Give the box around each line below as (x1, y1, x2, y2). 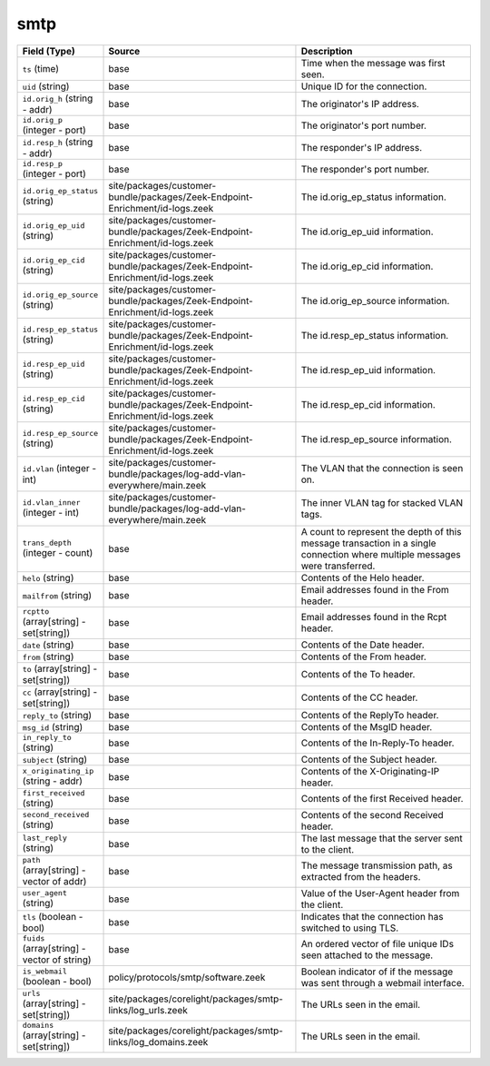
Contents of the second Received (300, 808, 444, 821)
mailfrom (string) (22, 588, 93, 601)
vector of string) (22, 953, 92, 966)
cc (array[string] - (22, 686, 98, 698)
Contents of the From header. (300, 650, 426, 663)
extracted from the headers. (300, 871, 421, 883)
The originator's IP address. (300, 97, 419, 110)
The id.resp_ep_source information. (300, 432, 453, 445)
